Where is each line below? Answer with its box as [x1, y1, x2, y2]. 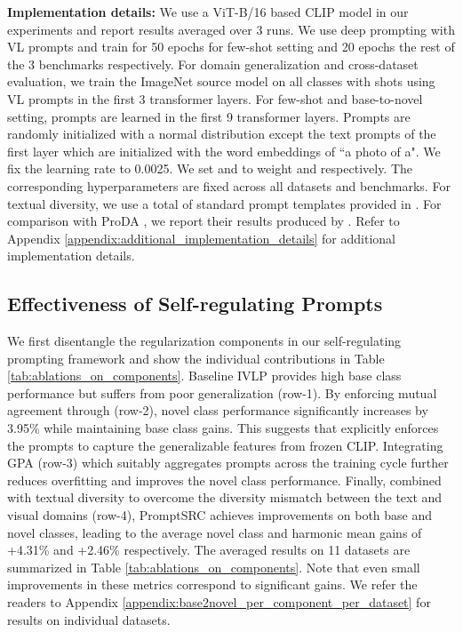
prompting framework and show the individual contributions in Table [7, 348, 385, 367]
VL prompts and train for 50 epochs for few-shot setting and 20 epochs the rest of [7, 37, 455, 56]
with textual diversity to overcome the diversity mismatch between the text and [7, 488, 443, 507]
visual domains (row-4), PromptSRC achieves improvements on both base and [7, 506, 433, 524]
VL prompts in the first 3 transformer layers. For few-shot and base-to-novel [7, 89, 423, 108]
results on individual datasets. [7, 610, 171, 628]
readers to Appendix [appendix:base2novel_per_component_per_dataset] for [7, 593, 431, 612]
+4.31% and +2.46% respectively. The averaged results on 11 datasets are [7, 540, 411, 559]
